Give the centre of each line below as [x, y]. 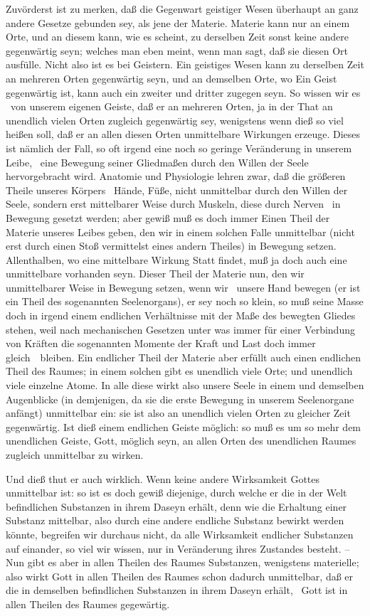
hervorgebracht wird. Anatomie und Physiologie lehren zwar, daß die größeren [176, 176]
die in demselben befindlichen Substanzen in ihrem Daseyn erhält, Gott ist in [177, 590]
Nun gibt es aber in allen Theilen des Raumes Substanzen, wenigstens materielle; [183, 562]
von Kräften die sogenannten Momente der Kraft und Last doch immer [161, 343]
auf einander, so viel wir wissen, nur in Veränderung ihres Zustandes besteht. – [178, 548]
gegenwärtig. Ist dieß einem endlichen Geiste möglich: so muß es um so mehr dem [184, 426]
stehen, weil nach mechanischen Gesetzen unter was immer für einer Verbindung [180, 329]
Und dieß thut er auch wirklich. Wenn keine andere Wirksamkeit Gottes [163, 478]
